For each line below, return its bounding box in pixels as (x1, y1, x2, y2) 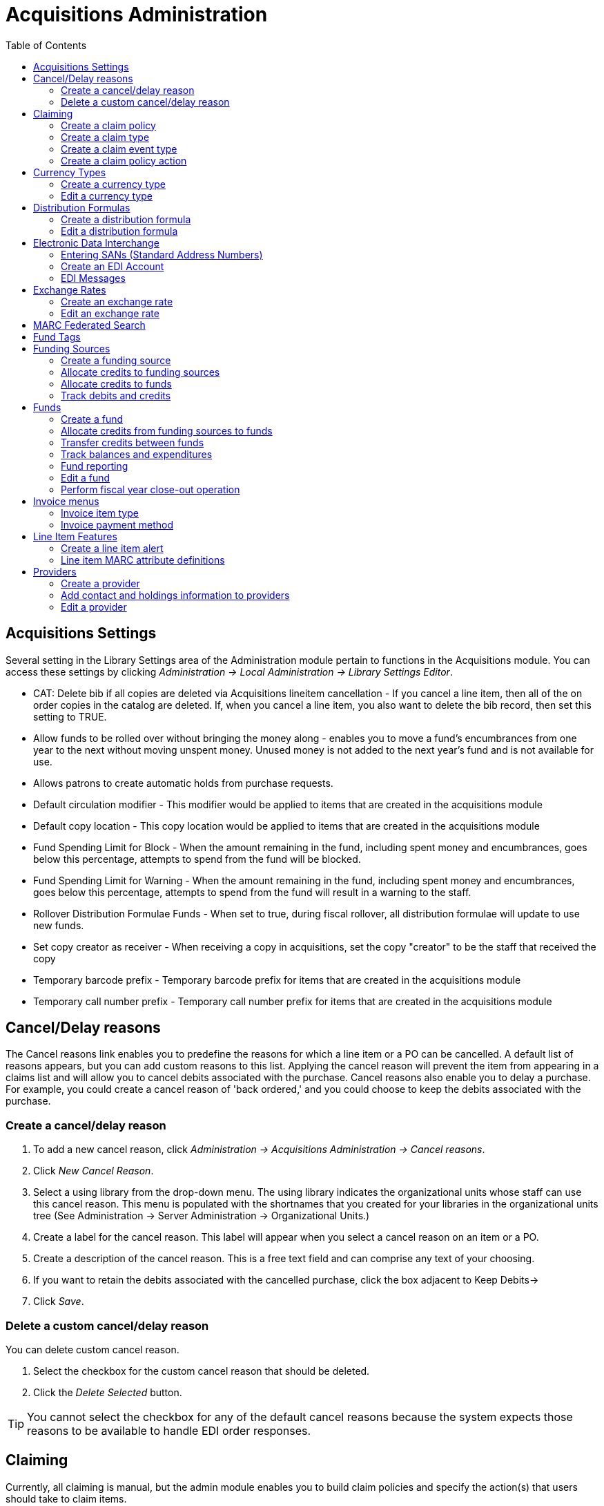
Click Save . (33, 1295, 84, 1308)
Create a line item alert (61, 542, 164, 554)
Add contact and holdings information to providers (61, 589, 290, 601)
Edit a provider (61, 600, 127, 613)
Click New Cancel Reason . (33, 1165, 154, 1177)
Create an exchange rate (61, 295, 173, 307)
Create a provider (61, 577, 140, 589)
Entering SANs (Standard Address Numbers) (61, 248, 263, 260)
